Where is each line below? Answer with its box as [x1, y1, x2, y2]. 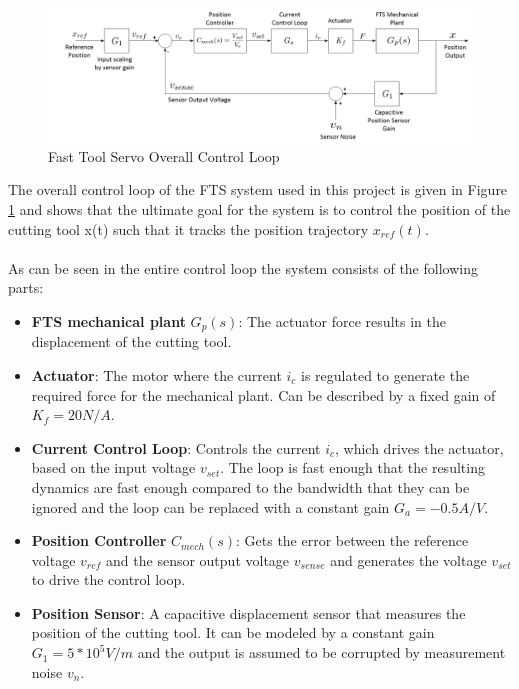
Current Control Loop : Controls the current [31, 437, 321, 458]
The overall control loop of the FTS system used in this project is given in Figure [8, 179, 508, 200]
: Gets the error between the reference [236, 530, 469, 551]
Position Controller [31, 530, 167, 551]
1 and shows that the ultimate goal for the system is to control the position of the [8, 198, 511, 219]
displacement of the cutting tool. [31, 331, 232, 352]
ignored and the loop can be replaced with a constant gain [31, 496, 390, 517]
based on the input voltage [31, 457, 196, 478]
